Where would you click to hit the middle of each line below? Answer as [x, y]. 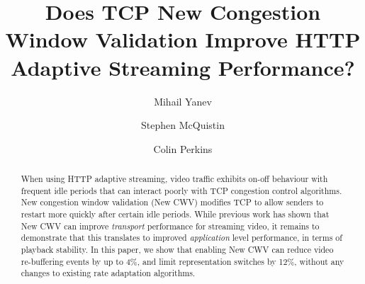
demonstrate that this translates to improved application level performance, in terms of [181, 238]
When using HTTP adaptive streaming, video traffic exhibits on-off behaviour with [174, 179]
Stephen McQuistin [183, 125]
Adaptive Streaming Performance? [183, 67]
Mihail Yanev [183, 101]
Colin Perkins [183, 148]
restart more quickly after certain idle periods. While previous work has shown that [175, 214]
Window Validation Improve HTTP [183, 39]
